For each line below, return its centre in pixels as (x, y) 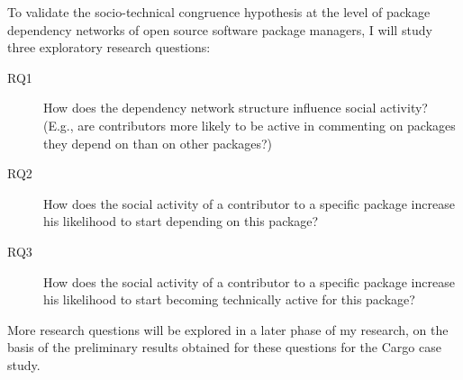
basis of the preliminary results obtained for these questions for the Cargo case (224, 347)
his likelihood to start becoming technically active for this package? (229, 299)
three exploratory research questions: (109, 47)
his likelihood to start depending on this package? (181, 221)
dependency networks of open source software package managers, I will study (220, 29)
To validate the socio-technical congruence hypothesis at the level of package (219, 12)
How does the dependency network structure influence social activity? (236, 108)
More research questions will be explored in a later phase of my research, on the (228, 329)
